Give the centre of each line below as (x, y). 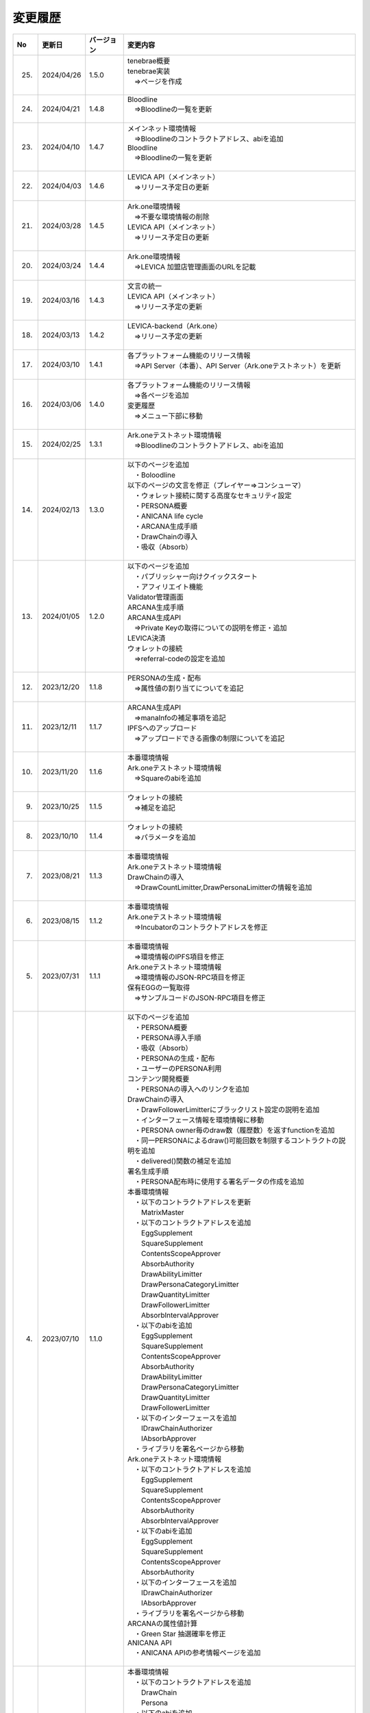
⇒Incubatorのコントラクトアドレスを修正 (201, 927)
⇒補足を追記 (155, 807)
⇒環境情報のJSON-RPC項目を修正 (190, 977)
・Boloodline (155, 475)
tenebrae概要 (149, 60)
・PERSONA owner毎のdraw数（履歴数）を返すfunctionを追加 (234, 1130)
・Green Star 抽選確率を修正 (180, 1634)
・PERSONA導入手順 (168, 1037)
